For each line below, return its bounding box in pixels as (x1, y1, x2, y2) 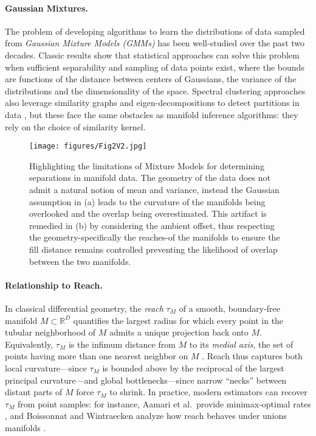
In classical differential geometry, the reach (5, 301, 163, 314)
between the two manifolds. (29, 255, 131, 267)
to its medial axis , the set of (189, 337, 294, 350)
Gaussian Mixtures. (5, 1, 89, 14)
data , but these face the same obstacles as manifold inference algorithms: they (5, 108, 298, 121)
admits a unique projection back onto (109, 326, 249, 339)
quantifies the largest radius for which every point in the (73, 314, 284, 326)
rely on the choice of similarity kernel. (5, 120, 146, 133)
